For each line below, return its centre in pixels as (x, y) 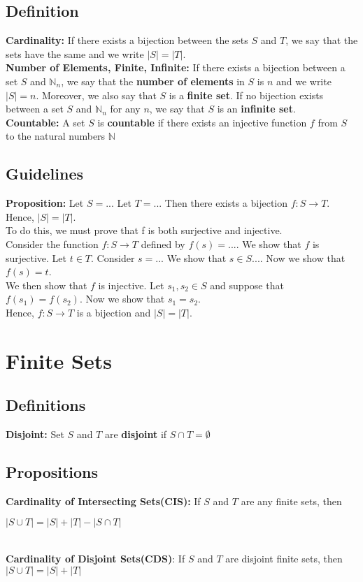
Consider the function (52, 243)
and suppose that (247, 285)
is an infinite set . (256, 109)
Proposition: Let (45, 203)
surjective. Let (36, 257)
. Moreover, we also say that (96, 95)
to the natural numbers (56, 136)
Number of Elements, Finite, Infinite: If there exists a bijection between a (176, 67)
